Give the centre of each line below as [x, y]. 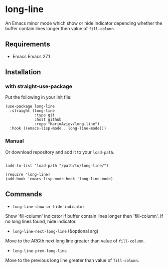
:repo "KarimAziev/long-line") [67, 124]
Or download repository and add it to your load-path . [60, 152]
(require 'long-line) [28, 174]
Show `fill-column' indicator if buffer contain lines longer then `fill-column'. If [84, 216]
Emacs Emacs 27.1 [31, 56]
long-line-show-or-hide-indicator [48, 207]
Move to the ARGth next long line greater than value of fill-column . [75, 241]
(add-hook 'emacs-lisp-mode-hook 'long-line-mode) [59, 179]
